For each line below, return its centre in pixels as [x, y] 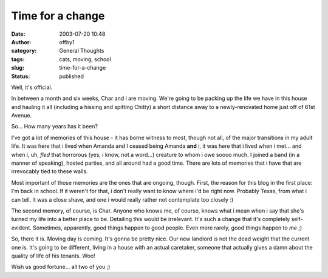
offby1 [67, 42]
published [72, 76]
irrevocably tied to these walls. [50, 171]
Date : [18, 34]
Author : [21, 42]
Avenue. [22, 116]
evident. [21, 228]
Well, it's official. [32, 87]
